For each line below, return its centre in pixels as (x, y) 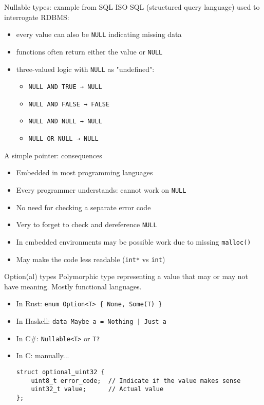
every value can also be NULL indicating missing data (99, 34)
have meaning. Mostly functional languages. (73, 286)
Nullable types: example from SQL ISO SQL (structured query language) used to (132, 7)
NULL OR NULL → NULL (63, 139)
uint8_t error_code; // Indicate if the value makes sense (136, 381)
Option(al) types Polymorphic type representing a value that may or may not (126, 276)
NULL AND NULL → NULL (65, 122)
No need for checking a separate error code (83, 207)
